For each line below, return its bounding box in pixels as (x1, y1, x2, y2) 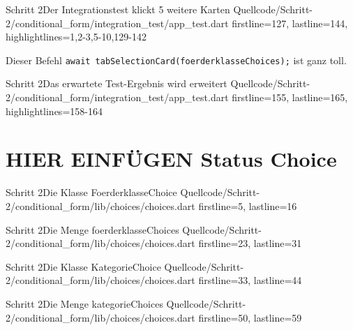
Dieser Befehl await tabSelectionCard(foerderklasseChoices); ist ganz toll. (6, 52, 347, 67)
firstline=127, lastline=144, (232, 15, 348, 30)
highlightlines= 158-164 (6, 103, 103, 118)
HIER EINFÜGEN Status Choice (6, 144, 337, 173)
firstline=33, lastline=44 (198, 273, 302, 287)
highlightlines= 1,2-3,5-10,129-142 (6, 29, 147, 44)
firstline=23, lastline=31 (198, 236, 302, 250)
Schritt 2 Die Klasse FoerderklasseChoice (6, 185, 177, 200)
